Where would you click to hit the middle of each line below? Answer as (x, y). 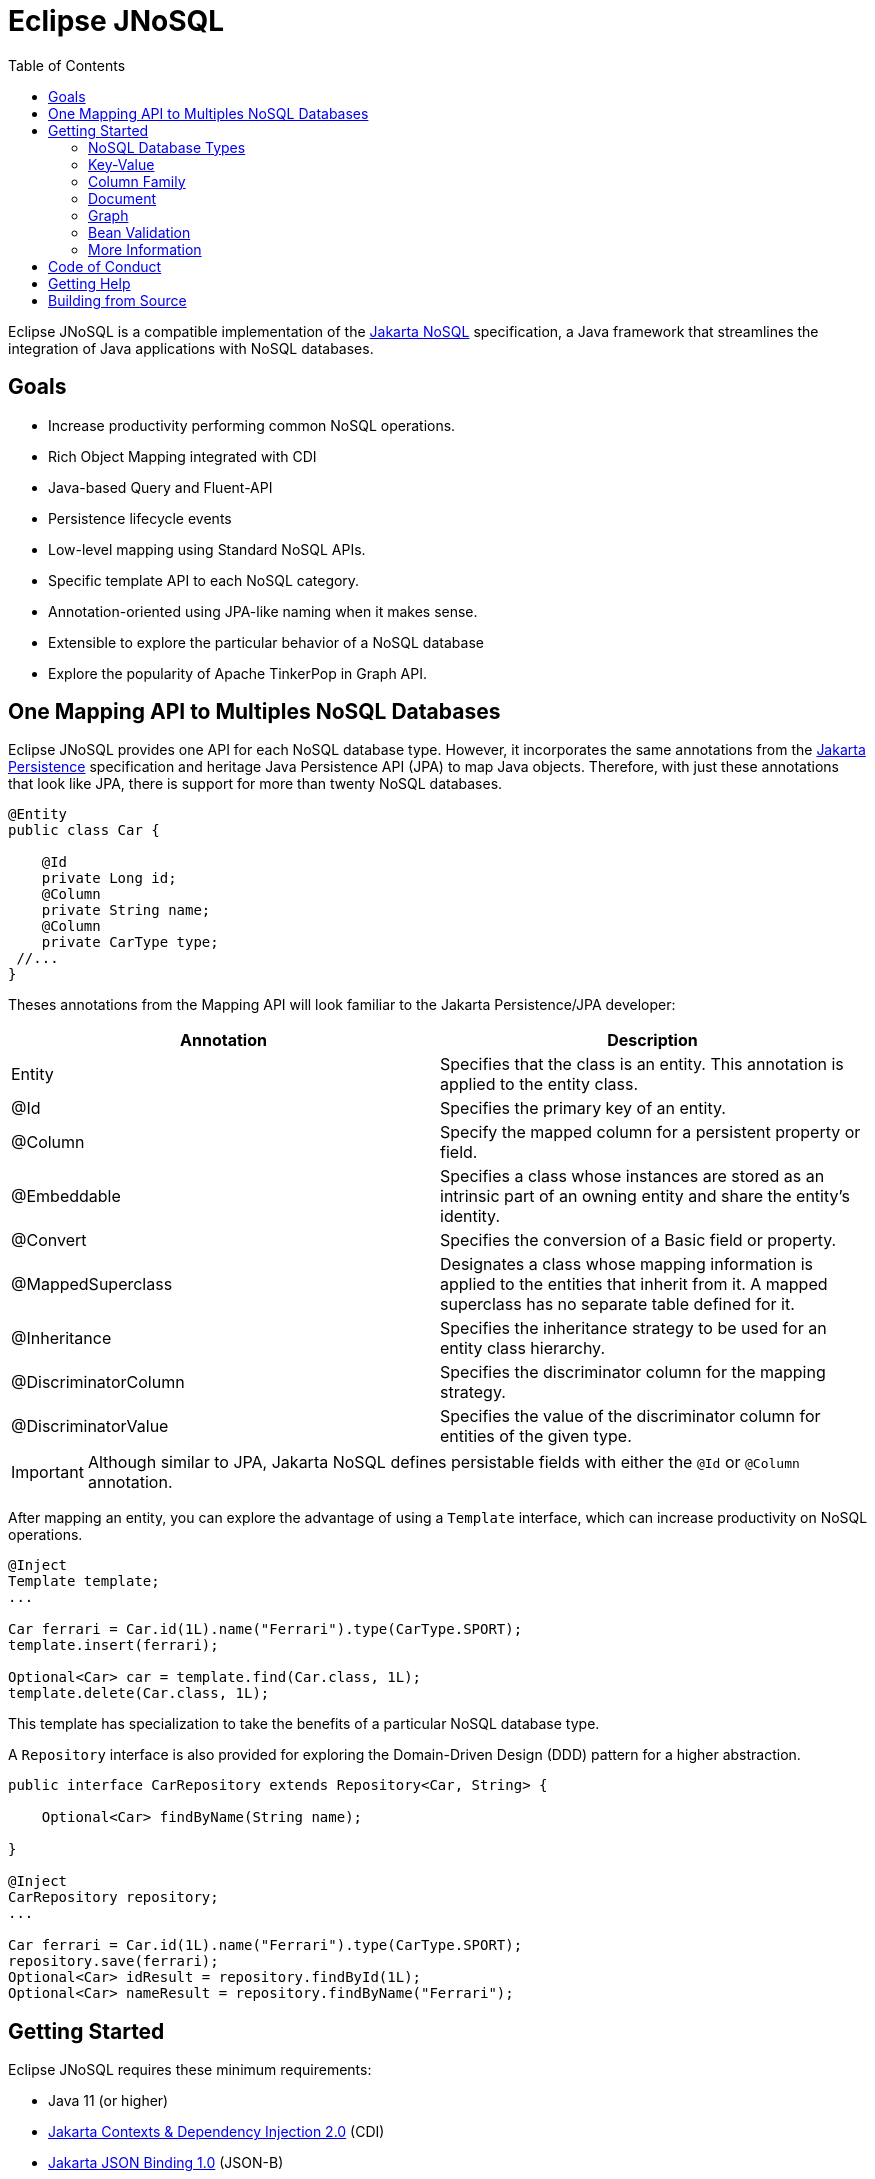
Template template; (84, 1581)
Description (652, 1040)
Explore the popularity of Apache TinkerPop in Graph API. (238, 673)
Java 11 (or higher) (108, 2101)
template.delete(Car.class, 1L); (139, 1693)
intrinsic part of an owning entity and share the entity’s (645, 1196)
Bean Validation (139, 232)
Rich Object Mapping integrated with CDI (182, 456)
